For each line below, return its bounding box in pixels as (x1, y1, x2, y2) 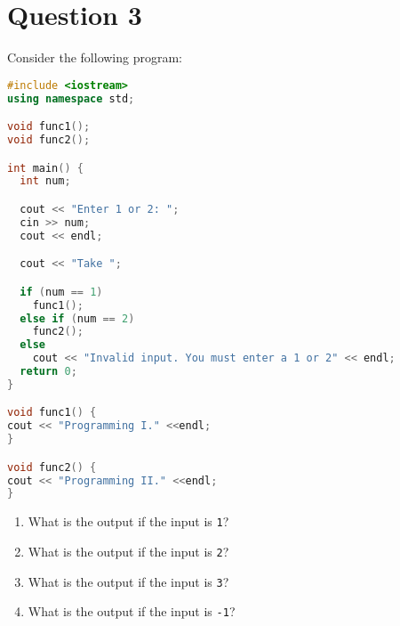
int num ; (20, 175, 71, 188)
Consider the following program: (7, 48, 182, 67)
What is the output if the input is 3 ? (28, 572, 229, 590)
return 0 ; (20, 365, 77, 378)
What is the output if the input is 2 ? (28, 541, 229, 560)
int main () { (7, 161, 84, 175)
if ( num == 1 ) (20, 285, 103, 298)
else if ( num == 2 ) (20, 312, 135, 325)
